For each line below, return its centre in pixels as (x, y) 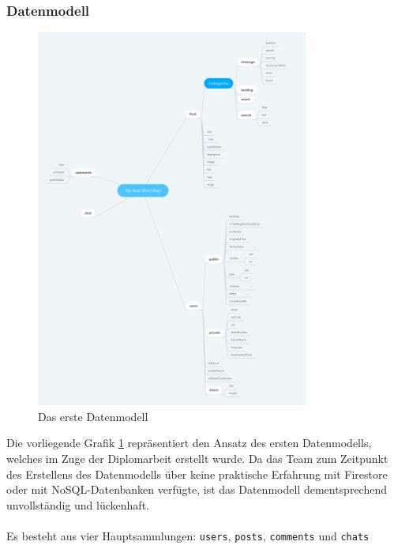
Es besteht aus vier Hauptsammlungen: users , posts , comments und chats (188, 535)
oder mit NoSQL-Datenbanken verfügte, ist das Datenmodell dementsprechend (197, 489)
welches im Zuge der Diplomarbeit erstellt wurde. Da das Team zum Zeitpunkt (197, 458)
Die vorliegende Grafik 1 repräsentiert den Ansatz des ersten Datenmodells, (189, 443)
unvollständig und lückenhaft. (78, 504)
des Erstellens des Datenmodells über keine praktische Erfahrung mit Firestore (197, 474)
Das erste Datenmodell (93, 416)
